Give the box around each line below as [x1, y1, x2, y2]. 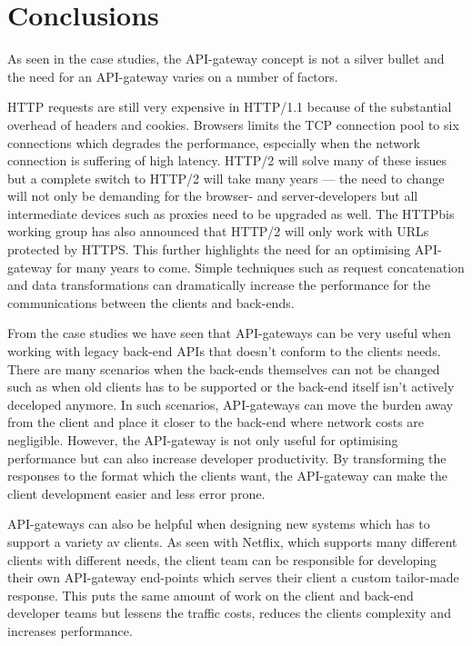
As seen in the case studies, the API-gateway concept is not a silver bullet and [7, 49, 445, 68]
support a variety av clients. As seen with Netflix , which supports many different [7, 532, 457, 551]
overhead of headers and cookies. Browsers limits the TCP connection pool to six [7, 114, 459, 134]
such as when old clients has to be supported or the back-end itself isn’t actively [7, 377, 455, 396]
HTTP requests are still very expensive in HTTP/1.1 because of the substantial [7, 97, 452, 116]
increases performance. [7, 621, 133, 640]
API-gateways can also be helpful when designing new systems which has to [7, 514, 430, 533]
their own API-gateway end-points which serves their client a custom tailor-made [7, 568, 459, 587]
